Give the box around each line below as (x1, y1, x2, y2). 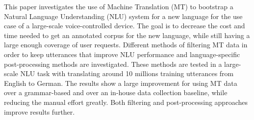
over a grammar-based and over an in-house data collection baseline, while (4, 87, 228, 98)
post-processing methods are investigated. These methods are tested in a (4, 59, 222, 69)
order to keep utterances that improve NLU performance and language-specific (4, 49, 240, 59)
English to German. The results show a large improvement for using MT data (4, 78, 237, 88)
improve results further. (4, 106, 75, 117)
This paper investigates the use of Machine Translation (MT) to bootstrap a (4, 1, 233, 11)
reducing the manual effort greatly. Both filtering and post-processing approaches (4, 97, 248, 107)
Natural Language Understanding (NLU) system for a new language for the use (4, 11, 243, 21)
